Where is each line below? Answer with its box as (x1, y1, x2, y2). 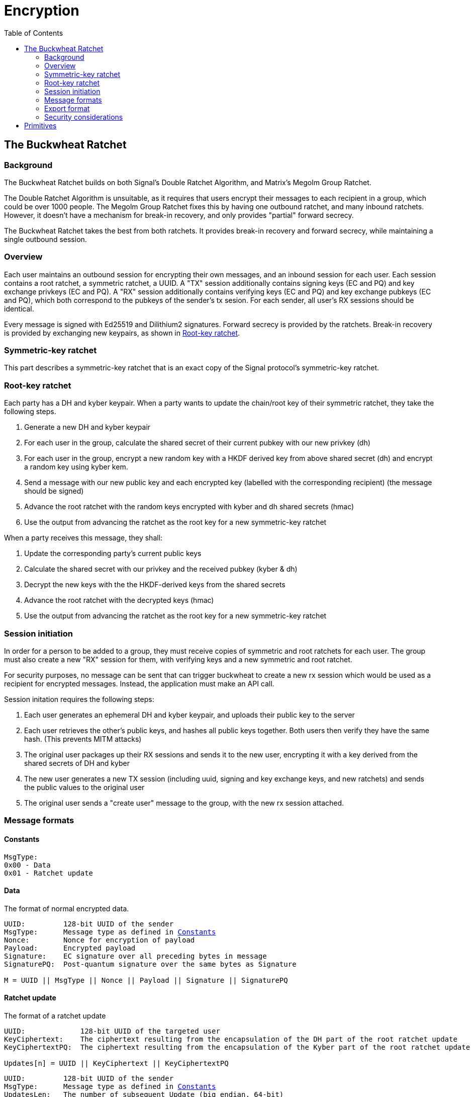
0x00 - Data (4, 860, 51, 869)
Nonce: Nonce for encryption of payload (4, 935, 195, 944)
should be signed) (24, 487, 84, 496)
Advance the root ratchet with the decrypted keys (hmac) (24, 596, 214, 605)
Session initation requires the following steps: (4, 694, 154, 703)
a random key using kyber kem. (24, 462, 128, 472)
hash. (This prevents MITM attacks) (24, 734, 142, 743)
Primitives (24, 121, 57, 130)
